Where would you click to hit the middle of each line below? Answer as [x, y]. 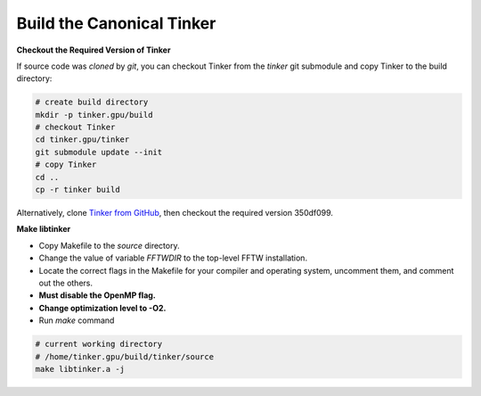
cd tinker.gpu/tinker [82, 140]
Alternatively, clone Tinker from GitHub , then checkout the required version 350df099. [175, 213]
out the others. [66, 283]
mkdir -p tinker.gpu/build [94, 115]
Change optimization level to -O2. [102, 308]
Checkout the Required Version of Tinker [94, 50]
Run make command [77, 320]
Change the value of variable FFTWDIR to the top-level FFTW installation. [173, 258]
